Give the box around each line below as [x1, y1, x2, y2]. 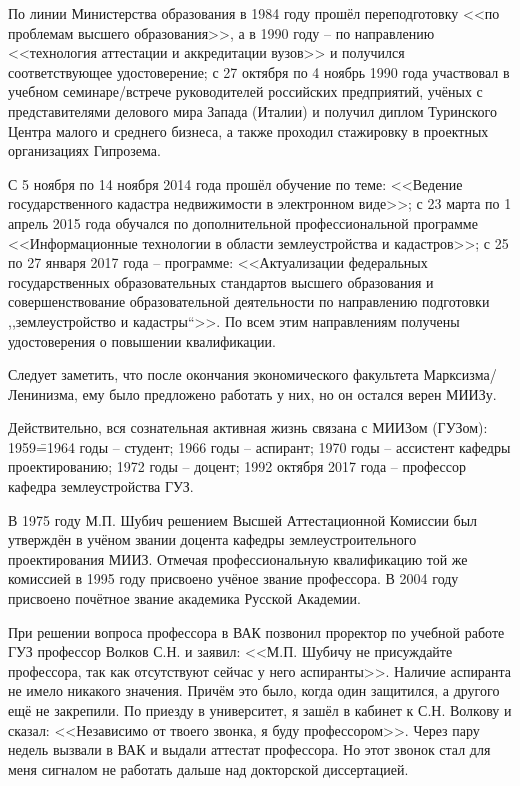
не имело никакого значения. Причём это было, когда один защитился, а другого [8, 680, 500, 701]
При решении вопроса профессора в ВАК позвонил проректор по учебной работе [8, 621, 505, 642]
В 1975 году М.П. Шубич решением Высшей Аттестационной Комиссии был [8, 509, 478, 530]
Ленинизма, [8, 383, 78, 404]
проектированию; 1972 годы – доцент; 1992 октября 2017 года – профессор [8, 456, 466, 477]
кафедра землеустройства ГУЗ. [8, 476, 194, 497]
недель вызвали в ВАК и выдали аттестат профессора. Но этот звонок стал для [8, 739, 491, 760]
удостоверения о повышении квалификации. [8, 330, 276, 351]
